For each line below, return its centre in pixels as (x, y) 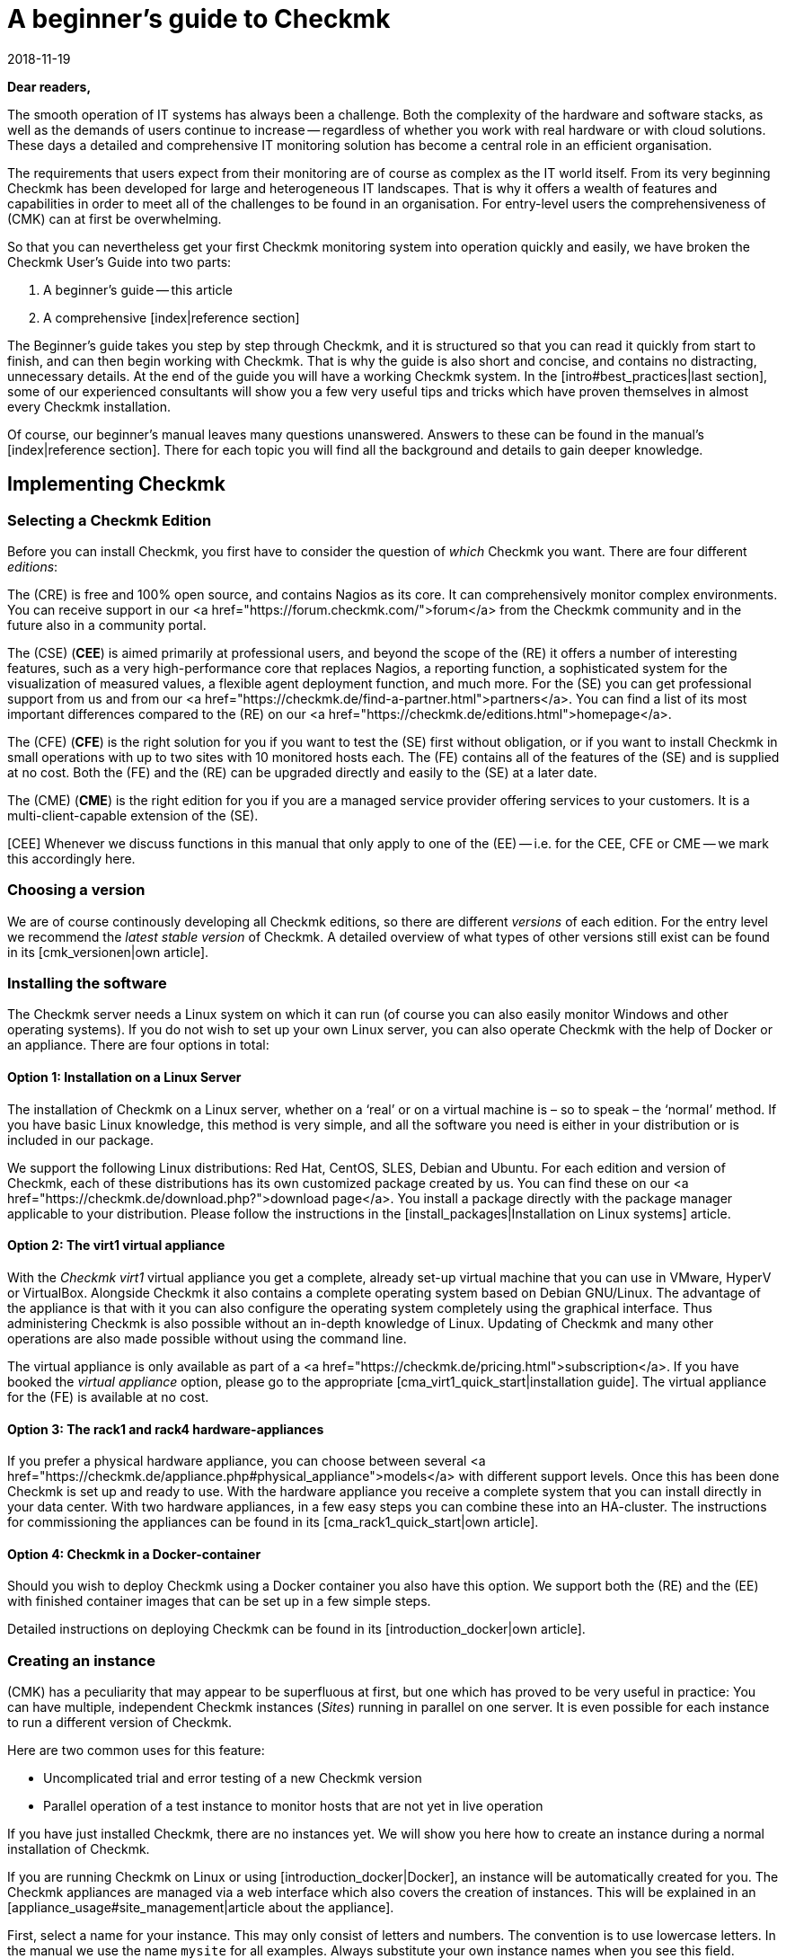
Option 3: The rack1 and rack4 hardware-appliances (166, 1429)
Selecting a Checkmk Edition (110, 520)
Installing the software (87, 984)
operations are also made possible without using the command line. (207, 1338)
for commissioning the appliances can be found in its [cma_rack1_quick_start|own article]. (273, 1522)
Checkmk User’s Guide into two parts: (119, 261)
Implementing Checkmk (116, 484)
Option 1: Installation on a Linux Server (124, 1077)
